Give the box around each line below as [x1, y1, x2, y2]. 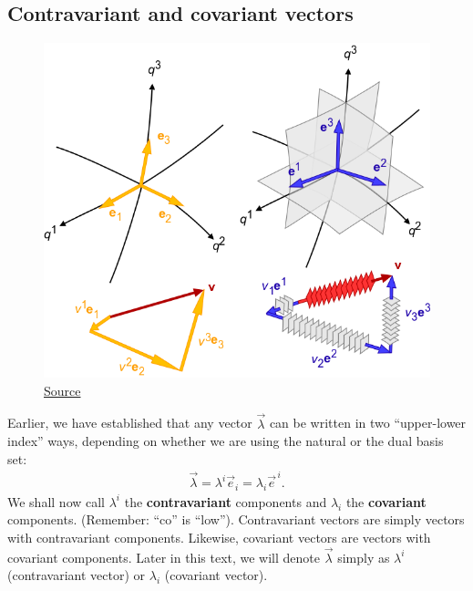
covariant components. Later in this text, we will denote [7, 547, 321, 566]
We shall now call [7, 492, 106, 511]
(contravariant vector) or [7, 565, 146, 585]
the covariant [345, 492, 427, 511]
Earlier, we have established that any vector [7, 413, 252, 432]
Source [44, 380, 81, 399]
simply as [337, 547, 390, 566]
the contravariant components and [124, 492, 327, 511]
